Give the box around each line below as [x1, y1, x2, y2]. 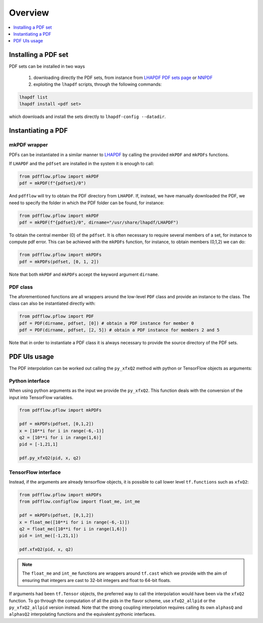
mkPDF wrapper [9, 141, 48, 148]
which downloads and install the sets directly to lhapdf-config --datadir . [9, 114, 166, 119]
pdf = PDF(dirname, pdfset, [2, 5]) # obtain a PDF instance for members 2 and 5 [19, 327, 220, 333]
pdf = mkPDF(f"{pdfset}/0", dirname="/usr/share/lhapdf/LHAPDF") [19, 220, 179, 225]
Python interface [9, 377, 50, 384]
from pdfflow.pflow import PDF [19, 313, 94, 319]
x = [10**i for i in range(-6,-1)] [19, 428, 104, 433]
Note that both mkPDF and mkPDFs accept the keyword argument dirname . [9, 271, 159, 277]
